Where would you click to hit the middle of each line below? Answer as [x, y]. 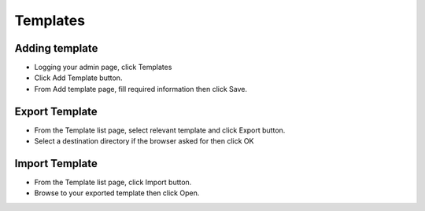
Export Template [56, 111]
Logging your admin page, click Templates [103, 67]
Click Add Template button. [78, 78]
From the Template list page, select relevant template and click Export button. [160, 130]
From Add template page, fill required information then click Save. [141, 89]
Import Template [56, 164]
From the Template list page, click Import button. [113, 182]
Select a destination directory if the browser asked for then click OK [144, 141]
